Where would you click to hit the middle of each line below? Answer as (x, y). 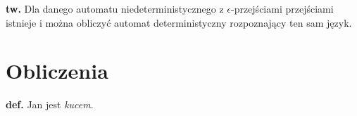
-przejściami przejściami (282, 8)
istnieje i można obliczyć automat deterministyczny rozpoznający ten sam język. (179, 22)
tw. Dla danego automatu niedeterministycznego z (115, 8)
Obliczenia (57, 71)
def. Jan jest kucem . (50, 104)
